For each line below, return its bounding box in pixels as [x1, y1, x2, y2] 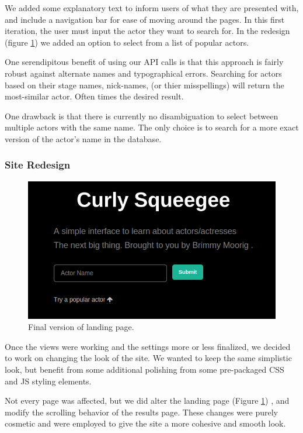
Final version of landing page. [28, 321, 134, 333]
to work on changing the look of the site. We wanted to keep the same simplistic [5, 352, 292, 364]
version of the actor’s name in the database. [5, 132, 162, 145]
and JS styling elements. [5, 374, 92, 387]
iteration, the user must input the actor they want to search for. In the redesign [5, 25, 290, 37]
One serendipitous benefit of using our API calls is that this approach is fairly [5, 56, 284, 68]
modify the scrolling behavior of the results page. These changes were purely [5, 405, 278, 418]
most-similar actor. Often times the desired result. [5, 90, 184, 102]
